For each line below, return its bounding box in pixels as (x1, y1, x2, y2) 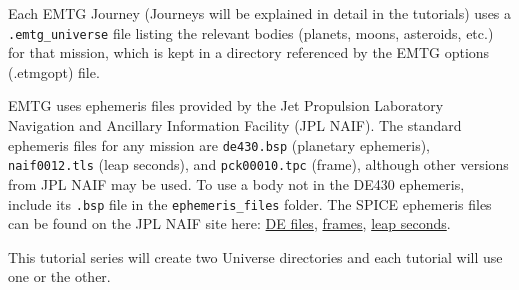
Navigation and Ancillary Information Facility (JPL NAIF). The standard (8, 115, 462, 136)
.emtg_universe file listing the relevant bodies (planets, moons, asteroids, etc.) (8, 22, 494, 43)
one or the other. (8, 266, 111, 287)
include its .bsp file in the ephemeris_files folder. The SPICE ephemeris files (8, 193, 492, 214)
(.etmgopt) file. (8, 61, 100, 82)
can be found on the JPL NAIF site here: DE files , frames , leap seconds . (8, 213, 451, 234)
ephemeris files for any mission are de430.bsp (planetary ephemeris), (8, 134, 431, 155)
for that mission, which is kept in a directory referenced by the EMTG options (8, 42, 490, 63)
